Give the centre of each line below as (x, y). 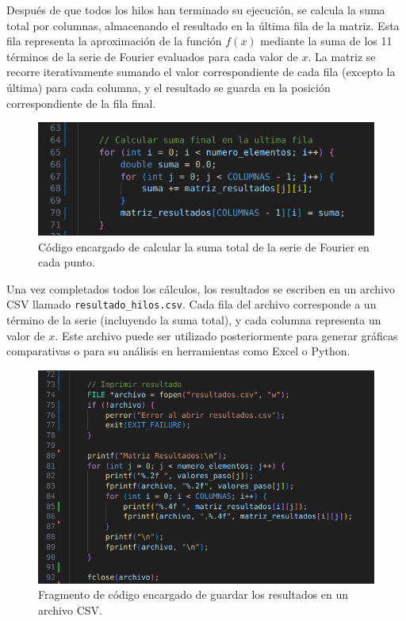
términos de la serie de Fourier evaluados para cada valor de (152, 56)
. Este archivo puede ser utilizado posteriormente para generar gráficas (226, 335)
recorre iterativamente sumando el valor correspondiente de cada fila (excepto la (201, 72)
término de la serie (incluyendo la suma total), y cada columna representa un (194, 319)
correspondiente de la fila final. (81, 103)
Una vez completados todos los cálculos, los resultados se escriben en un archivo (201, 288)
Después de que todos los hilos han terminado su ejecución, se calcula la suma (196, 10)
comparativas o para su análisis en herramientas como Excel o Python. (178, 351)
